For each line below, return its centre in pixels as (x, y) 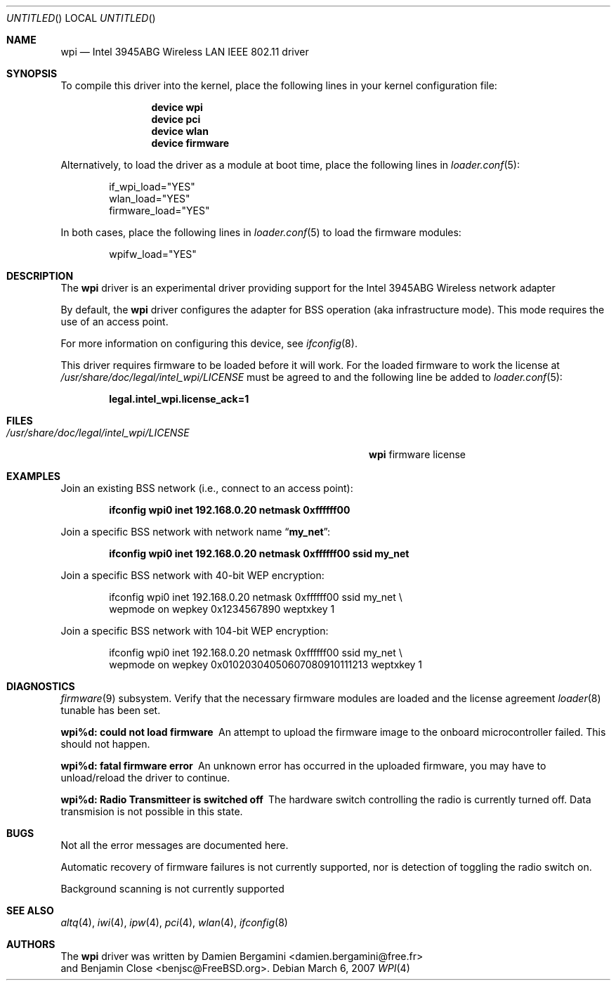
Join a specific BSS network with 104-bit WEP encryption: (195, 631)
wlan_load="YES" (150, 199)
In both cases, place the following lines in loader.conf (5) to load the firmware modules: (261, 232)
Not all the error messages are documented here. (175, 845)
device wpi (177, 107)
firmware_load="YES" (159, 210)
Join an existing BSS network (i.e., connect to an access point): (207, 488)
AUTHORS (31, 944)
